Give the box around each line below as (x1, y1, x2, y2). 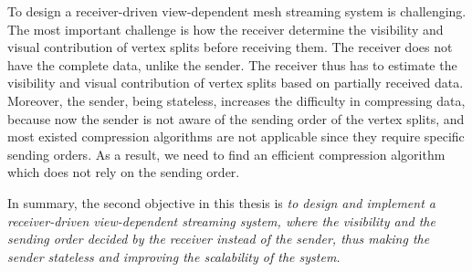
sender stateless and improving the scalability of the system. (7, 246, 341, 266)
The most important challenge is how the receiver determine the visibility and (7, 19, 444, 38)
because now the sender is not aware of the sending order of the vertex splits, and (7, 109, 465, 128)
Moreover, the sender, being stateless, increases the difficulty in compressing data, (7, 90, 466, 110)
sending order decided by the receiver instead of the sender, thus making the (7, 229, 430, 248)
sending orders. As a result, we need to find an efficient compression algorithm (7, 144, 446, 163)
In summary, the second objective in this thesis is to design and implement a (7, 193, 435, 212)
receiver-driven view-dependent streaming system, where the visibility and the (7, 211, 435, 230)
